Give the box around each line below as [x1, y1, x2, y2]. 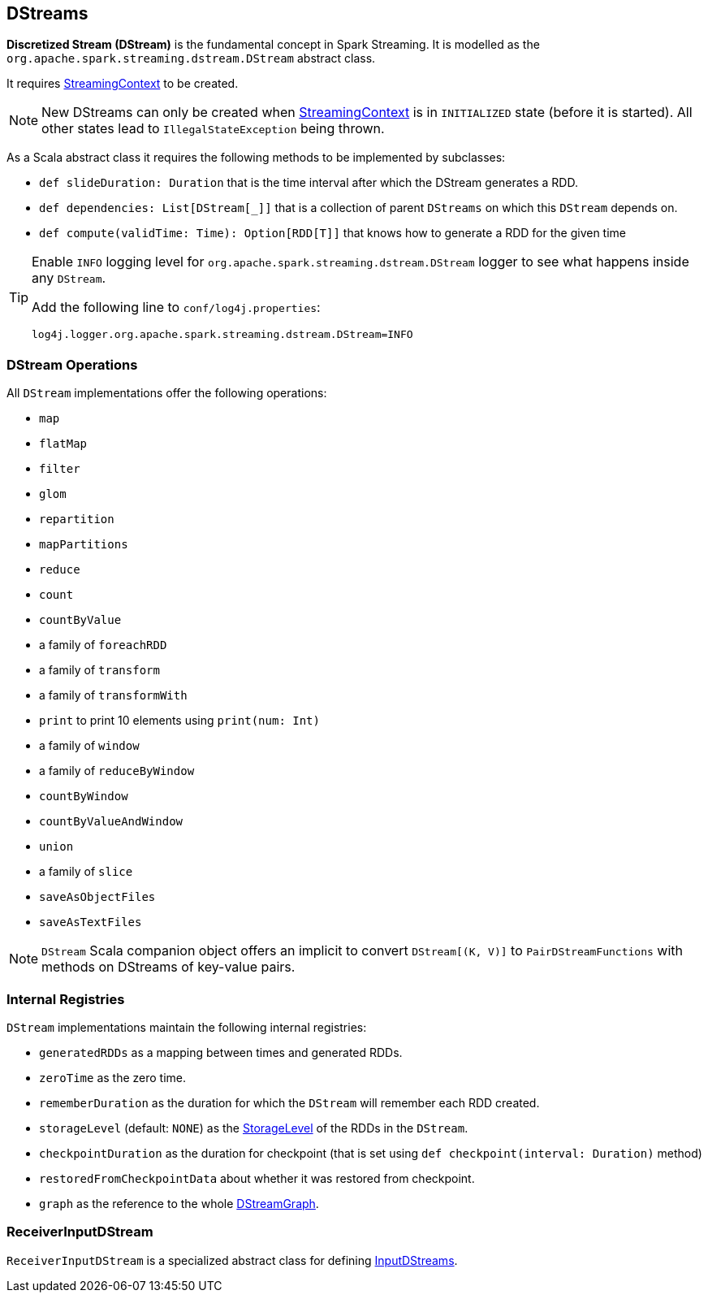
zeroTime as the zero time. [39, 1070, 187, 1085]
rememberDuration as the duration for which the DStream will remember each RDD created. [39, 1095, 540, 1110]
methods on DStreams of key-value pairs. [41, 959, 296, 976]
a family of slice [39, 864, 133, 879]
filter [39, 462, 80, 476]
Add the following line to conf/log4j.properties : [32, 299, 321, 316]
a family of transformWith [39, 688, 188, 703]
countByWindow [39, 790, 128, 803]
